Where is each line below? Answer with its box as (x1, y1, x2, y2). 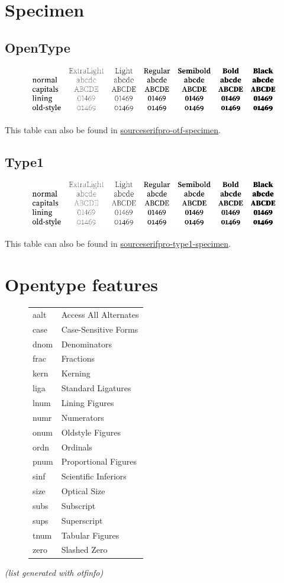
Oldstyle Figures (61, 426, 121, 438)
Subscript (61, 499, 96, 511)
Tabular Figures (61, 529, 120, 541)
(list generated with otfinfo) (5, 566, 104, 578)
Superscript (61, 514, 103, 526)
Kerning (61, 367, 91, 379)
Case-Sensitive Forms (61, 323, 138, 335)
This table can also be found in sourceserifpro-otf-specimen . (5, 123, 221, 136)
